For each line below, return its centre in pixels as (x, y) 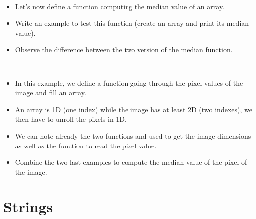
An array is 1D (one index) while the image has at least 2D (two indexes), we (133, 109)
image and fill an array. (51, 93)
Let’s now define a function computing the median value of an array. (120, 6)
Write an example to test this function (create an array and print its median (132, 23)
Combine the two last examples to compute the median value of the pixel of (131, 162)
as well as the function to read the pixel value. (86, 145)
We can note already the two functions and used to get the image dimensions (133, 135)
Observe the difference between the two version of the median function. (124, 49)
